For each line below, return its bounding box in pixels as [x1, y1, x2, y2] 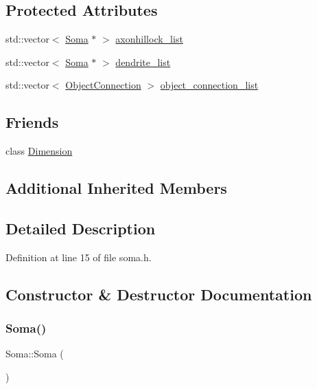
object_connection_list [160, 78, 259, 92]
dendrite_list [115, 54, 171, 69]
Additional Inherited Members [5, 177, 227, 199]
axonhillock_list [115, 32, 183, 46]
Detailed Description [5, 217, 156, 238]
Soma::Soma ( [5, 346, 64, 361]
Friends [5, 111, 59, 133]
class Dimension [5, 144, 73, 158]
